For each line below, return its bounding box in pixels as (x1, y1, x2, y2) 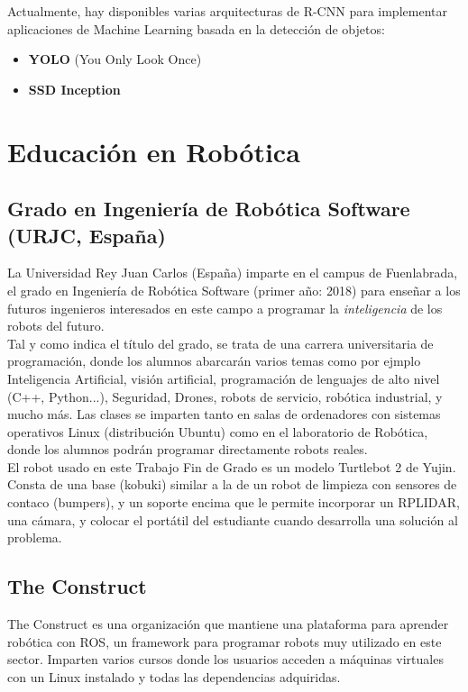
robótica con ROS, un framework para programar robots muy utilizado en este (7, 632, 442, 651)
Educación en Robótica (7, 132, 300, 169)
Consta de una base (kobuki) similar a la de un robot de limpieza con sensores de (7, 475, 457, 494)
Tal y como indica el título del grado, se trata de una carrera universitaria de (7, 333, 434, 352)
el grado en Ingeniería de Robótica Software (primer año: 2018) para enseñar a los (7, 280, 461, 299)
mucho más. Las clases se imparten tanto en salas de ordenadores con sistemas (7, 405, 441, 423)
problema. (7, 528, 62, 547)
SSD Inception (28, 79, 121, 98)
